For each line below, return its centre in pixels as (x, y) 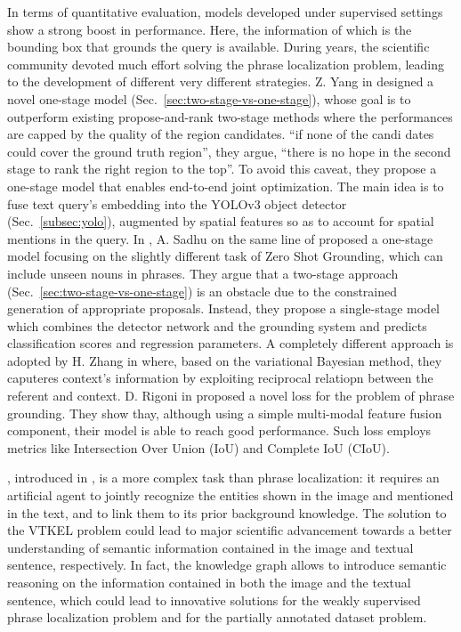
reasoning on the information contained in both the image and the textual (209, 582)
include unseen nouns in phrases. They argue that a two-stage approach (203, 273)
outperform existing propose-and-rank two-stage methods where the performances (230, 116)
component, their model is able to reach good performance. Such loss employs (219, 430)
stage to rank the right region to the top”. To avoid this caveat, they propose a (222, 169)
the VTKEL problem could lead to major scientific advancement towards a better (230, 530)
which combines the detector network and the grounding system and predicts (217, 325)
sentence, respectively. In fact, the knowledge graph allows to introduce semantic (227, 565)
